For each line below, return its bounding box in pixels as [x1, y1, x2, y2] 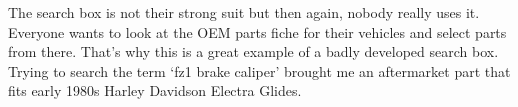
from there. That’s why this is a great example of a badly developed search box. [8, 41, 499, 62]
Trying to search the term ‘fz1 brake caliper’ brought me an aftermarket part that [8, 60, 511, 81]
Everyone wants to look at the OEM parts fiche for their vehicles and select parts [8, 21, 507, 42]
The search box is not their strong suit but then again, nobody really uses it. [8, 2, 480, 22]
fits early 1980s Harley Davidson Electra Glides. [8, 80, 302, 101]
